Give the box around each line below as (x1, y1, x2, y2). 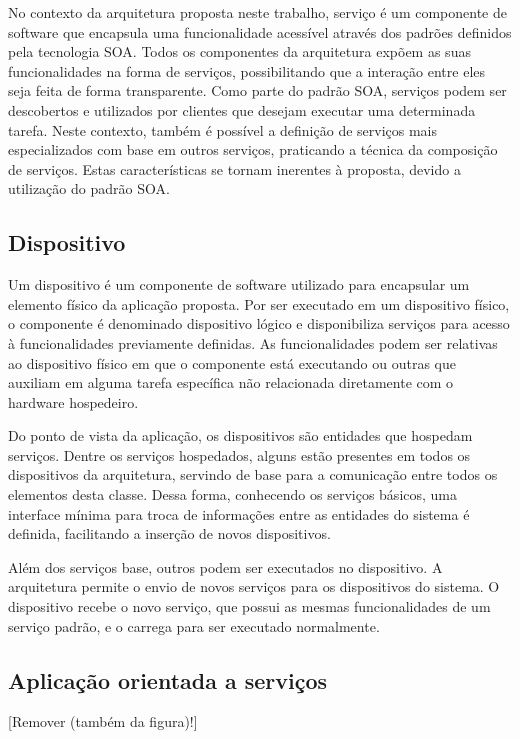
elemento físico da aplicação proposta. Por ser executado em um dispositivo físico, (8, 293, 510, 314)
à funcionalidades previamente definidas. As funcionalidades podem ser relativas (8, 332, 498, 353)
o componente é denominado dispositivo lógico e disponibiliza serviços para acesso (8, 313, 510, 334)
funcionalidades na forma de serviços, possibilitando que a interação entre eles (8, 60, 486, 81)
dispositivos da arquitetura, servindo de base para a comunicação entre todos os (8, 464, 498, 485)
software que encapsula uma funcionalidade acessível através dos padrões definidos (8, 21, 512, 42)
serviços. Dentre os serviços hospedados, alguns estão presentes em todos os (8, 444, 471, 465)
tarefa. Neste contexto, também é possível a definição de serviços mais (8, 119, 438, 140)
